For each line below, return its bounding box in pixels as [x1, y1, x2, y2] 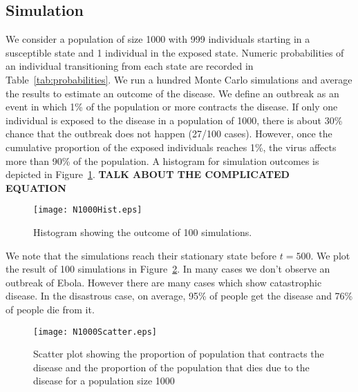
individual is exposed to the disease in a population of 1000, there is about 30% [6, 112, 343, 127]
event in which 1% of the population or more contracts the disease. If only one [6, 99, 338, 114]
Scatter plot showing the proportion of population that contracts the [33, 346, 324, 361]
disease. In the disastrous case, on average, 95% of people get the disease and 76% [6, 288, 353, 303]
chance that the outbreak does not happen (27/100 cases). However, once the [6, 126, 332, 141]
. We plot [310, 248, 350, 262]
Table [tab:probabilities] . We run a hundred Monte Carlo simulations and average [6, 72, 352, 86]
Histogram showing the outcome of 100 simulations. [33, 224, 252, 239]
